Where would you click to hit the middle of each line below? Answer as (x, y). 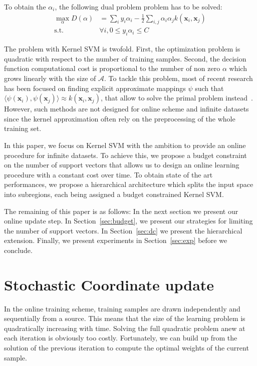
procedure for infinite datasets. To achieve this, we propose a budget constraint (125, 155)
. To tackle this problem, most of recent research (179, 78)
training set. (23, 128)
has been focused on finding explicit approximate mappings (95, 88)
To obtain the (25, 6)
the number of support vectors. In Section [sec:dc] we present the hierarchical (123, 230)
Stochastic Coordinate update (109, 284)
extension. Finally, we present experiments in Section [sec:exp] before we (116, 240)
